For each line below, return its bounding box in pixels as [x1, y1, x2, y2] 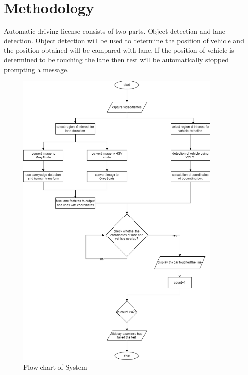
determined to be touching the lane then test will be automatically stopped [4, 54, 229, 64]
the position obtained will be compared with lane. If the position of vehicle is [4, 45, 234, 55]
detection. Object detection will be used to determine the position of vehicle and [4, 35, 244, 45]
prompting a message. [4, 64, 69, 74]
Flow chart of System [23, 362, 87, 372]
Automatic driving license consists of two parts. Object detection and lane [4, 26, 225, 36]
